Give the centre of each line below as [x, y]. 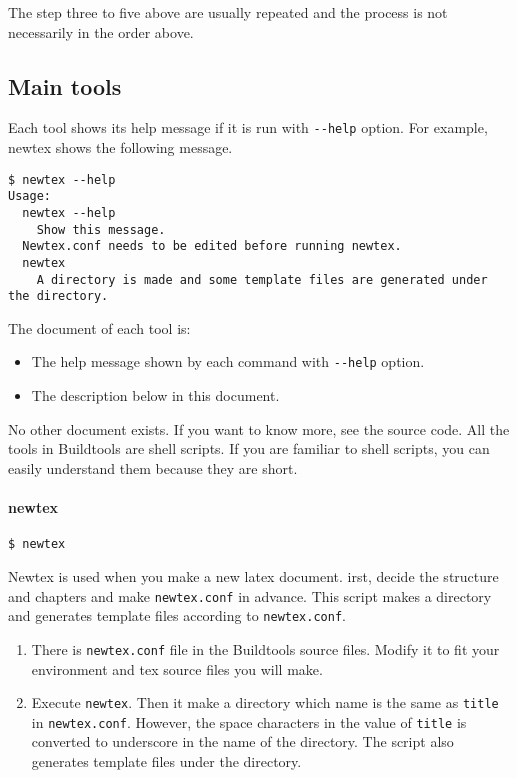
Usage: [29, 196]
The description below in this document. [155, 395]
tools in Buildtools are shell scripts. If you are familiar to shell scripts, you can [249, 448]
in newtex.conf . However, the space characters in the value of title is [249, 721]
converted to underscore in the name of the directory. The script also [242, 741]
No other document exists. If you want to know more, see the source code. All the [259, 428]
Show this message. [101, 229]
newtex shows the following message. [120, 147]
